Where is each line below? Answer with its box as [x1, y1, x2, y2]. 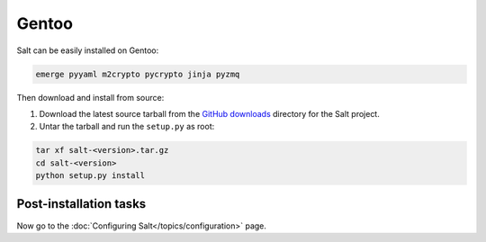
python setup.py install [35, 171, 146, 181]
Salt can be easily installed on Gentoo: [16, 45, 159, 56]
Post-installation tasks [16, 196, 147, 211]
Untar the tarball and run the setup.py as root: [39, 121, 215, 132]
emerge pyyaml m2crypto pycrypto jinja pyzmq [35, 68, 240, 79]
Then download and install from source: [16, 92, 165, 103]
